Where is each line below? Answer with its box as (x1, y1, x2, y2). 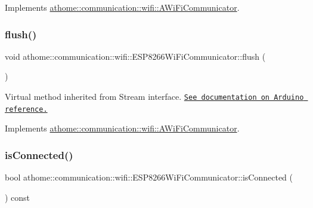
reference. (5, 105, 48, 114)
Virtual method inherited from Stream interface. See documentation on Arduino (5, 90, 304, 102)
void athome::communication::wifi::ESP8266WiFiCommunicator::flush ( (5, 50, 266, 62)
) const (5, 191, 30, 203)
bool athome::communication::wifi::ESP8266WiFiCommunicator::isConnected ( (5, 171, 293, 183)
